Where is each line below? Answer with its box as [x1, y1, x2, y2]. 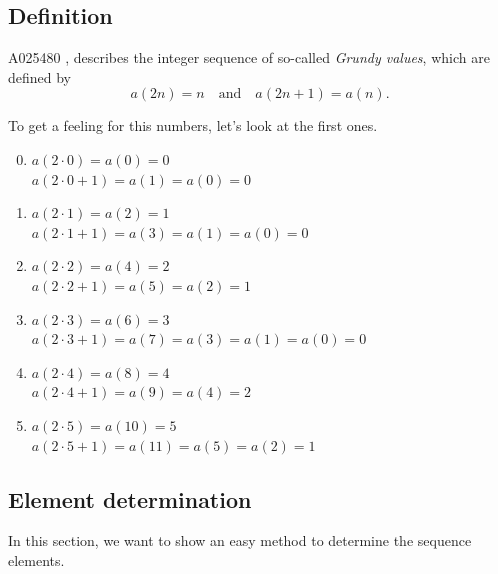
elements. [8, 549, 65, 570]
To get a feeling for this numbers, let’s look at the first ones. [8, 115, 378, 136]
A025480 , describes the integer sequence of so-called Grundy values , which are [8, 47, 490, 68]
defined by [8, 66, 72, 87]
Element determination [8, 483, 252, 514]
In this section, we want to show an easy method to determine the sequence [8, 530, 472, 551]
